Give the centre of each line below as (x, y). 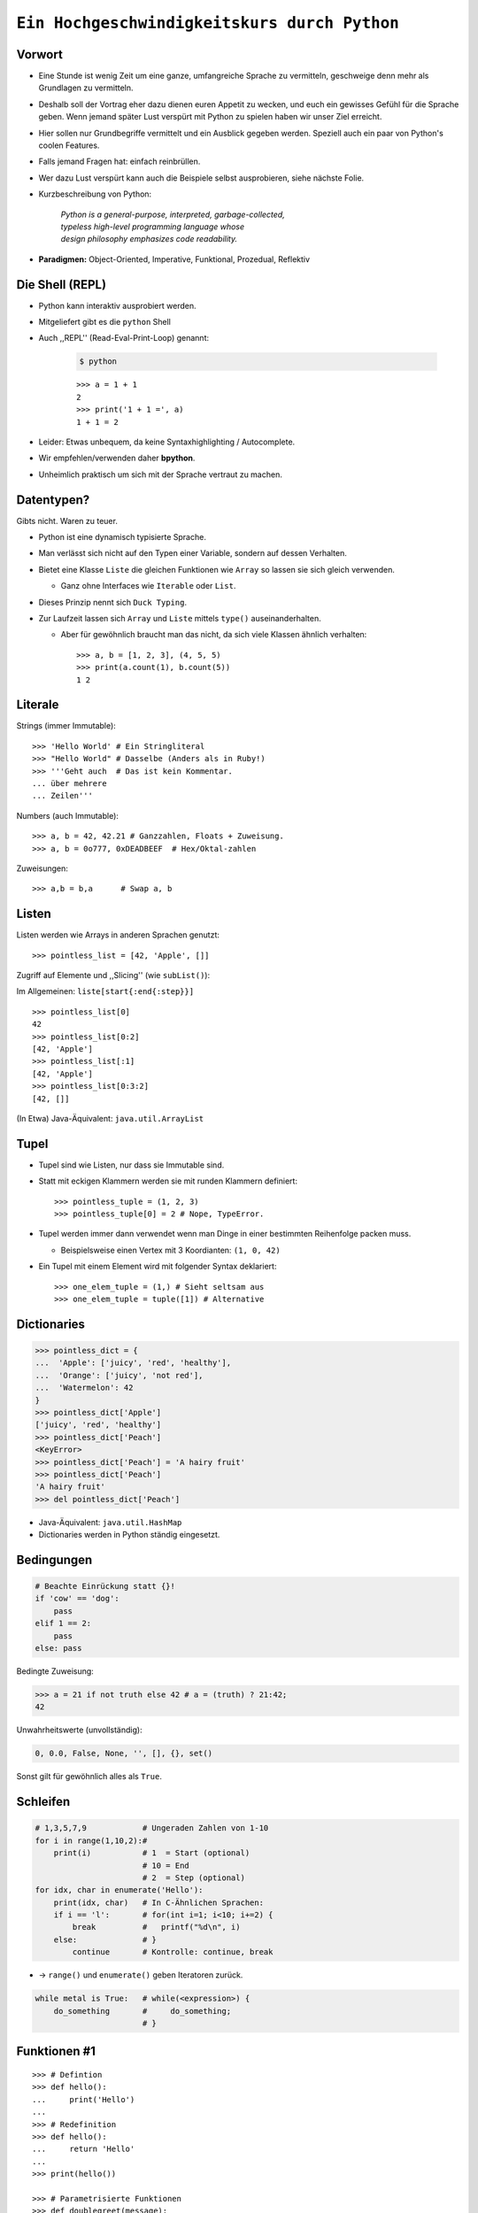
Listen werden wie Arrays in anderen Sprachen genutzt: (118, 935)
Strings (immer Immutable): (66, 726)
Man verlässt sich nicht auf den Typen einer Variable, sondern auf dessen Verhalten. (193, 553)
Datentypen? (53, 500)
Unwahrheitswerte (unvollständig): (79, 1730)
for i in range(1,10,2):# (91, 1840)
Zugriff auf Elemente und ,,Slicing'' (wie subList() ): (113, 975)
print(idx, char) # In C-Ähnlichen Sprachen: (159, 1902)
